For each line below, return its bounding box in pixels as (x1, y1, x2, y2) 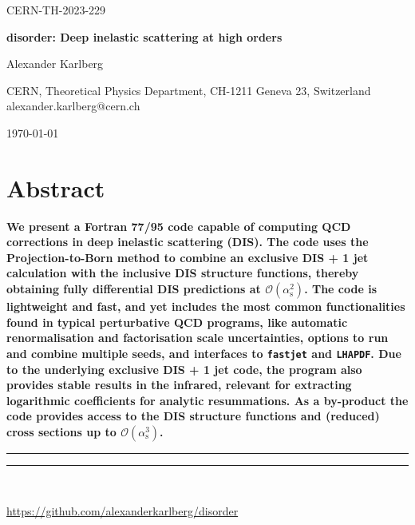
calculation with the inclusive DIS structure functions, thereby (6, 264, 359, 281)
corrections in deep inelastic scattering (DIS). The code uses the (6, 233, 369, 250)
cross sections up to (6, 423, 117, 439)
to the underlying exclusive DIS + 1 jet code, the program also (6, 360, 362, 377)
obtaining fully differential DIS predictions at (6, 280, 261, 297)
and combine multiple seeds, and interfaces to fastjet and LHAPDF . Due (6, 344, 401, 361)
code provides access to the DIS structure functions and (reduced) (6, 408, 380, 424)
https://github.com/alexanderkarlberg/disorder (6, 503, 239, 519)
